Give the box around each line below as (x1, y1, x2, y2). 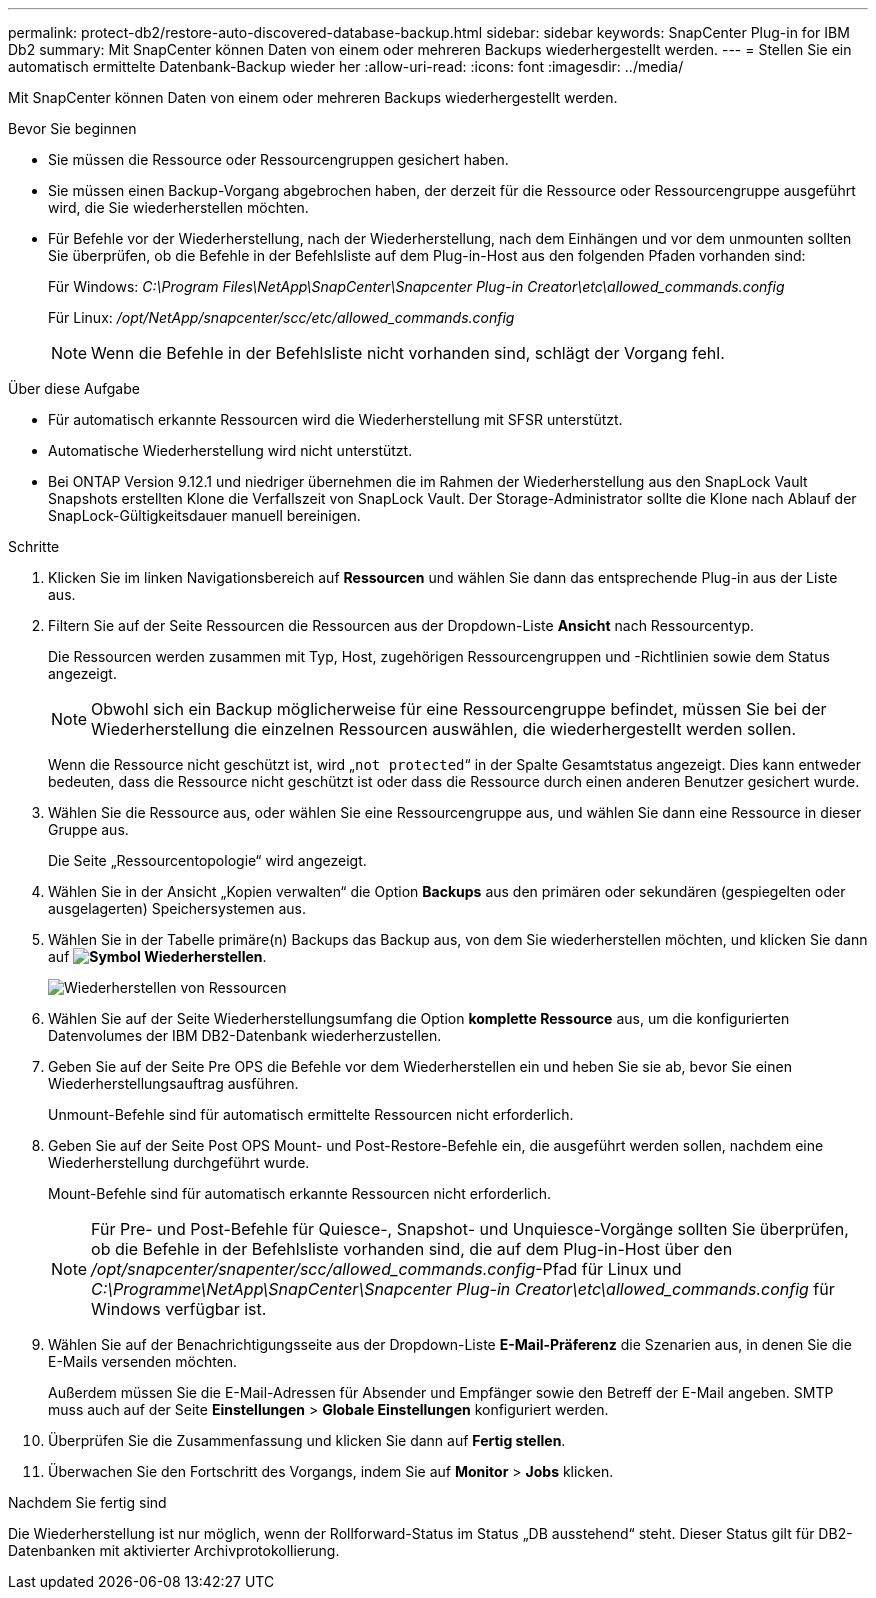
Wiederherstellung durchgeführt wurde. (48, 1154, 310, 1171)
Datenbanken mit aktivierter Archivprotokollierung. (8, 1542, 340, 1559)
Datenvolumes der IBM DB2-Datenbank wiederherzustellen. (48, 1027, 442, 1044)
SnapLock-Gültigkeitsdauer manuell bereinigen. (48, 507, 361, 524)
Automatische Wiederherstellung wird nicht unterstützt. (48, 442, 413, 459)
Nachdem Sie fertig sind (8, 1494, 167, 1511)
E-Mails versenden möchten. (48, 1353, 238, 1370)
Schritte (8, 538, 60, 555)
